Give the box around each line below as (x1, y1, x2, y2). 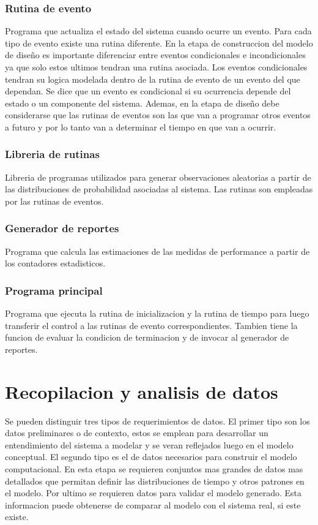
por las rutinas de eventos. (5, 194, 104, 207)
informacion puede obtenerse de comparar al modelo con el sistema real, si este (5, 498, 301, 511)
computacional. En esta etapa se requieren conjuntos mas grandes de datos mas (5, 463, 303, 475)
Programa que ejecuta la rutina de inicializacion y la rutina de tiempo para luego (5, 307, 309, 320)
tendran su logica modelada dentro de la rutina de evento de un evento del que (5, 72, 300, 85)
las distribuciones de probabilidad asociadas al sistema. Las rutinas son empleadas (5, 183, 313, 195)
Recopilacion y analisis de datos (5, 379, 278, 404)
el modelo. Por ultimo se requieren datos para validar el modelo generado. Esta (5, 486, 302, 499)
